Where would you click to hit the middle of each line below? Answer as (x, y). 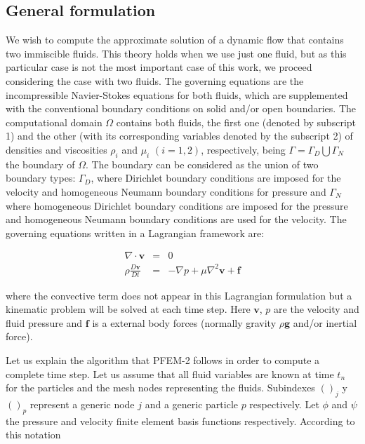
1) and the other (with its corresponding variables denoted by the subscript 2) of (179, 136)
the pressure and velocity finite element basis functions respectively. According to (180, 421)
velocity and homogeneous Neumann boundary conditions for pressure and (166, 191)
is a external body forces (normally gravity (184, 322)
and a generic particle (191, 404)
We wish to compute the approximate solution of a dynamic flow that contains (175, 40)
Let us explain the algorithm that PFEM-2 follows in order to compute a (163, 360)
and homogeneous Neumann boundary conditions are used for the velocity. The (176, 219)
